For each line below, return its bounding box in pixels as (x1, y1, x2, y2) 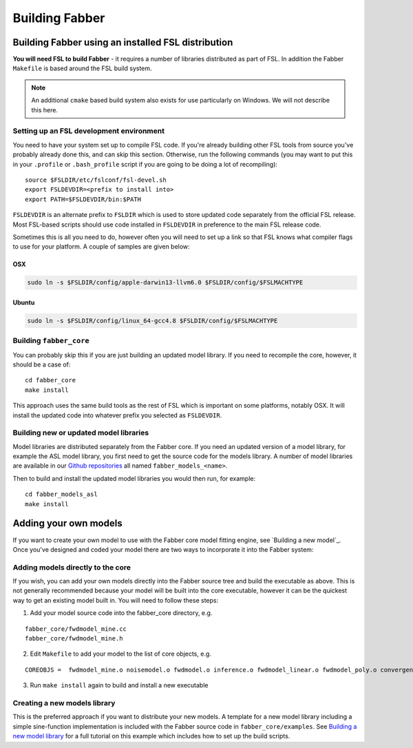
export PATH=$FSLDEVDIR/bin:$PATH (25, 195, 141, 203)
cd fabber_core (25, 376, 76, 384)
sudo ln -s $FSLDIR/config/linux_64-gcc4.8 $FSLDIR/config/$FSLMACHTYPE (27, 317, 278, 324)
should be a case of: (12, 360, 71, 368)
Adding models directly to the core (12, 562, 131, 572)
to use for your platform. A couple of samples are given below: (12, 242, 190, 251)
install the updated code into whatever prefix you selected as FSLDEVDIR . (12, 411, 222, 419)
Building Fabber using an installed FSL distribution (12, 37, 233, 48)
